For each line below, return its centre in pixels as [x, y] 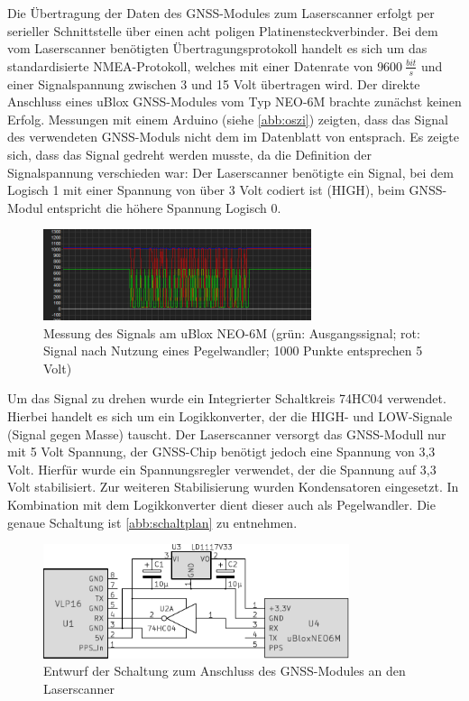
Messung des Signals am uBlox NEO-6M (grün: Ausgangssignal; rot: [232, 332]
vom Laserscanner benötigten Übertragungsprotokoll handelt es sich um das [217, 48]
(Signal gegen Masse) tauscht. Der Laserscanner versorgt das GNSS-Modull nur [227, 434]
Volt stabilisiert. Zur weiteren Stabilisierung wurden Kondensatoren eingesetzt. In [233, 487]
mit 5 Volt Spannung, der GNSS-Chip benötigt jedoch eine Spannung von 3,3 [221, 452]
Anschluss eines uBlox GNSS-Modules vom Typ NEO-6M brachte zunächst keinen [234, 101]
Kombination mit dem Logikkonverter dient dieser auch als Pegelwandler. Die [221, 504]
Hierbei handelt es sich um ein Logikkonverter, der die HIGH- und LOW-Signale [230, 416]
